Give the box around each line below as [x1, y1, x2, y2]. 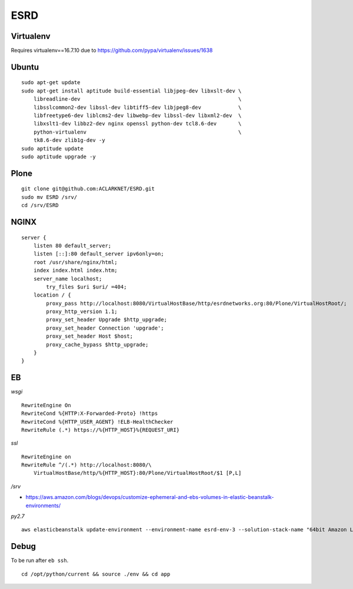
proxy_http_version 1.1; [46, 308, 118, 315]
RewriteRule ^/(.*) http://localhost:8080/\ [21, 462, 152, 468]
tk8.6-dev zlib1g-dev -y [33, 137, 105, 144]
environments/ [25, 502, 61, 509]
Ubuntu [11, 62, 39, 72]
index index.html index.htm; [33, 267, 118, 274]
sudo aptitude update [21, 145, 84, 152]
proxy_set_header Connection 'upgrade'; [46, 324, 164, 331]
